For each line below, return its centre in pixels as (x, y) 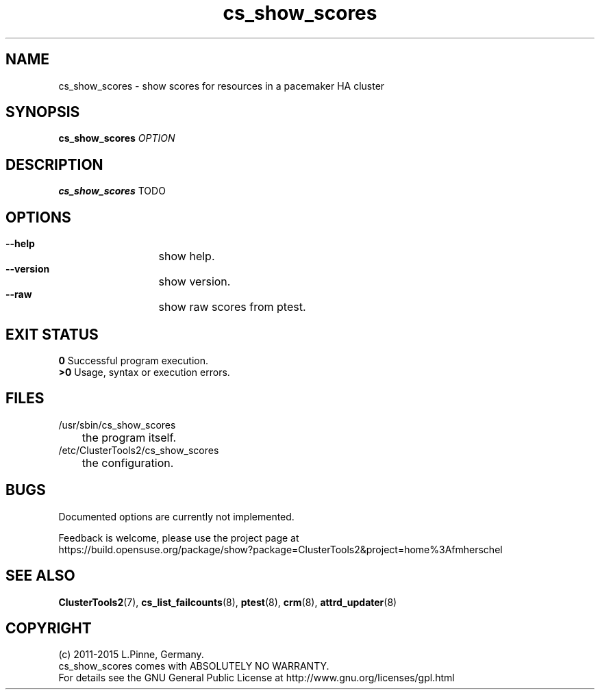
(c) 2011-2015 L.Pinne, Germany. (131, 655)
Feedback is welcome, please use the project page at (179, 538)
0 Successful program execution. (133, 360)
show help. (187, 256)
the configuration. (128, 463)
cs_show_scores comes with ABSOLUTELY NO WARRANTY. (194, 666)
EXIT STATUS (52, 334)
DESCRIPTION (54, 164)
